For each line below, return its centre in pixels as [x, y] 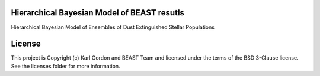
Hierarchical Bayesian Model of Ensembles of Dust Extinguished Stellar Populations [113, 27]
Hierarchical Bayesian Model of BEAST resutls [98, 13]
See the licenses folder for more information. [66, 66]
